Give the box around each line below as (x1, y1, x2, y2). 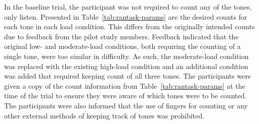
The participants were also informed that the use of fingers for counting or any (4, 100, 248, 110)
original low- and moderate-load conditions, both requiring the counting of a (4, 41, 241, 51)
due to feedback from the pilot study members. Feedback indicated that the (4, 31, 239, 41)
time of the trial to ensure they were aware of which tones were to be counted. (4, 90, 247, 101)
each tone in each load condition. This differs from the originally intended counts (4, 21, 255, 32)
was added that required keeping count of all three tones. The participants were (4, 71, 251, 81)
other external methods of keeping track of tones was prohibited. (4, 110, 204, 120)
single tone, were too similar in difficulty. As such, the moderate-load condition (4, 50, 249, 61)
